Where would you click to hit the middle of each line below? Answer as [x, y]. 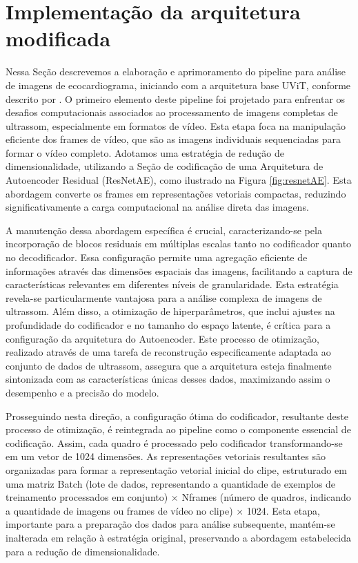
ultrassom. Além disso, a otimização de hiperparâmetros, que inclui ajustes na [170, 311]
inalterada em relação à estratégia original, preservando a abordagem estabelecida [178, 537]
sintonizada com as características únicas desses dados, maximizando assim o [168, 379]
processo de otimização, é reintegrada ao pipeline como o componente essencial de [178, 429]
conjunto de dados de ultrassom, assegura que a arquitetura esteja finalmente [169, 365]
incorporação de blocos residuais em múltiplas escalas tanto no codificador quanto [179, 244]
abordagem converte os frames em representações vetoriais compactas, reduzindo [176, 193]
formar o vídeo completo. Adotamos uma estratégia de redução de [145, 152]
